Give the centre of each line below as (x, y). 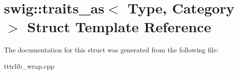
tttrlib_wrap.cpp (29, 66)
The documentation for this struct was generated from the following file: (111, 50)
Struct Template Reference (119, 27)
